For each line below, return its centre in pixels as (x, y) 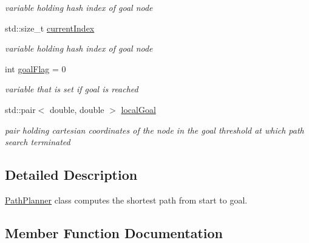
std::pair (20, 109)
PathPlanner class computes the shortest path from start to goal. (126, 200)
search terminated (38, 142)
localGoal (138, 109)
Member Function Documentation (114, 232)
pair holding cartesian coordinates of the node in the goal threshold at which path (154, 130)
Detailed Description (71, 175)
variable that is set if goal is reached (72, 89)
